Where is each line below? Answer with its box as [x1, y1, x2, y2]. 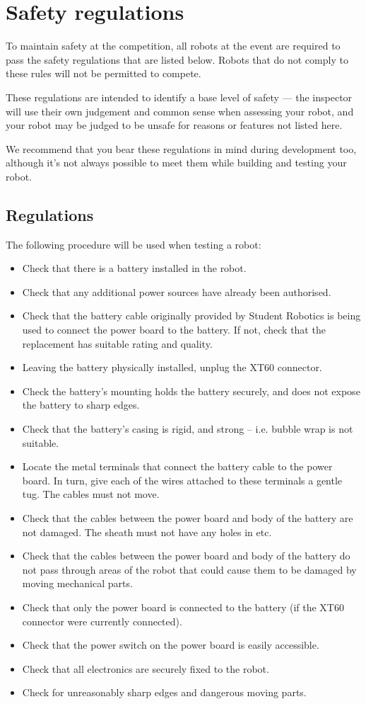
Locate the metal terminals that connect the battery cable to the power [22, 459, 333, 474]
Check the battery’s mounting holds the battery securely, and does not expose [22, 383, 360, 398]
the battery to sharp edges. [22, 397, 140, 412]
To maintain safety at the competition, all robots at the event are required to [6, 38, 341, 53]
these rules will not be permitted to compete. [6, 66, 201, 81]
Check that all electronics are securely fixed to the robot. [22, 661, 269, 676]
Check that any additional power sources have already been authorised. [22, 284, 331, 299]
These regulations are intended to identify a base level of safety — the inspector [6, 89, 353, 104]
